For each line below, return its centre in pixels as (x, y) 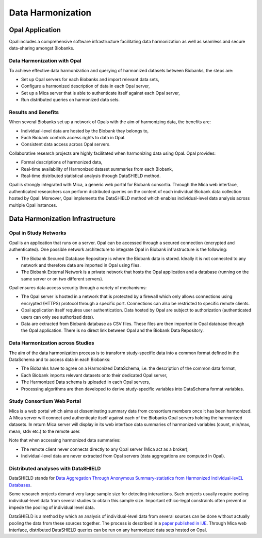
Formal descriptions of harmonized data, (62, 162)
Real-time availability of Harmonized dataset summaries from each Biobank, (97, 169)
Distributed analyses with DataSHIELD (55, 468)
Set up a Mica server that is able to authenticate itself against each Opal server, (100, 93)
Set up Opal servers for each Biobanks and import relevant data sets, (90, 79)
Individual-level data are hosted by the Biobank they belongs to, (85, 130)
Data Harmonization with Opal (45, 61)
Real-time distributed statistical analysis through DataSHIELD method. (91, 176)
